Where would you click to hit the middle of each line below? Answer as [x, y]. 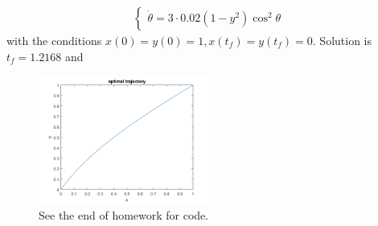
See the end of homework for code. [124, 214]
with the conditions [54, 41]
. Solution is [342, 41]
